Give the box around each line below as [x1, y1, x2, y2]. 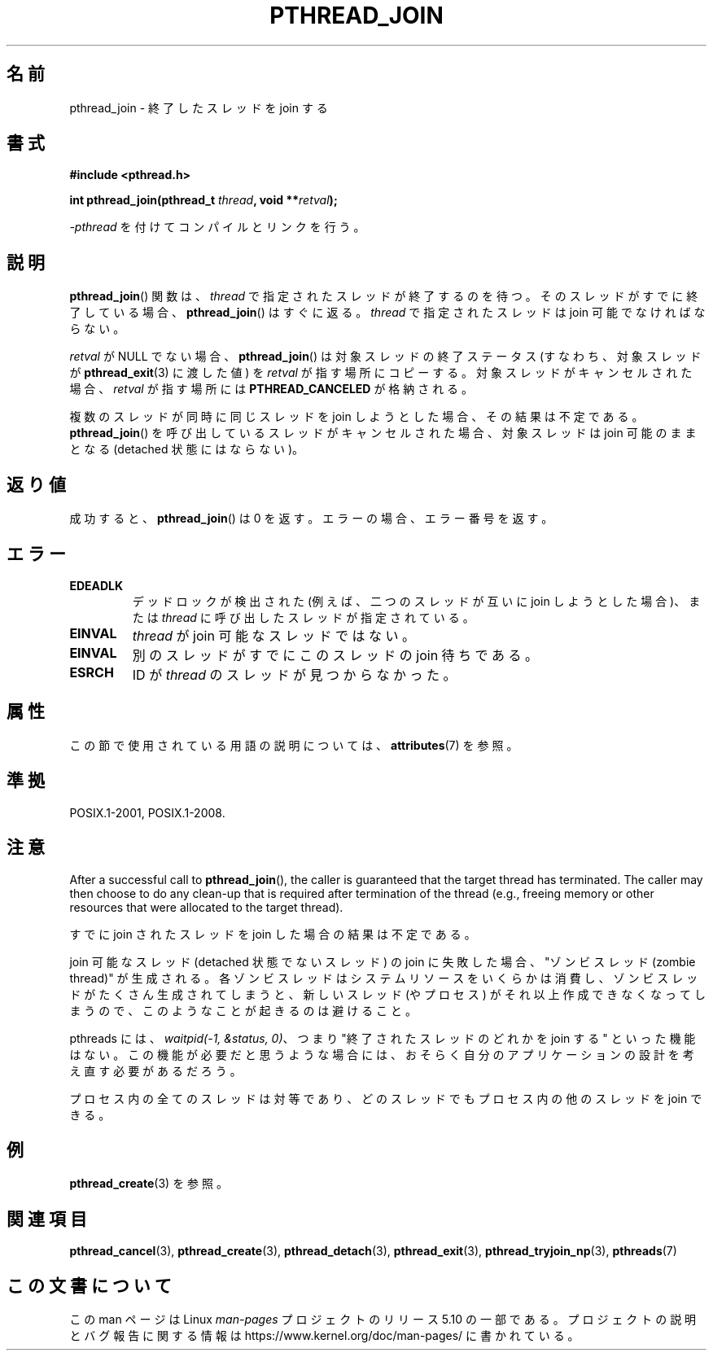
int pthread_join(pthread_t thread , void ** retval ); [69, 193, 338, 208]
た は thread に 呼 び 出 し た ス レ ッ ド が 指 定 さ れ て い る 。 [132, 610, 475, 624]
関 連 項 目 [7, 1208, 87, 1229]
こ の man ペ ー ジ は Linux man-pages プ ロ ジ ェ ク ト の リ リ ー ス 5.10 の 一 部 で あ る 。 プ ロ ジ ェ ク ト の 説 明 [69, 1312, 697, 1327]
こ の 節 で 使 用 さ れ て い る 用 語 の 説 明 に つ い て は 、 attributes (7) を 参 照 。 [69, 738, 518, 752]
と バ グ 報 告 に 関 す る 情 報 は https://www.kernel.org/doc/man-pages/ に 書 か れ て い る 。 [69, 1329, 580, 1343]
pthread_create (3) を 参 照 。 [69, 1176, 228, 1191]
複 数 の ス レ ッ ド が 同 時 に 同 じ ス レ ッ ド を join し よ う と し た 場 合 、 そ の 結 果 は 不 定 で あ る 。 [69, 409, 644, 424]
